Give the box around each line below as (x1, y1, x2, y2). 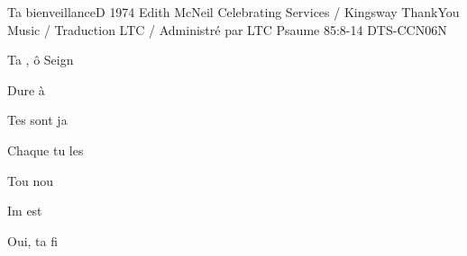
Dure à (7, 80, 45, 99)
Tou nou (7, 171, 53, 190)
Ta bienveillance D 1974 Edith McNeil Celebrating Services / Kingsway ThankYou (7, 3, 460, 21)
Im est (7, 201, 42, 220)
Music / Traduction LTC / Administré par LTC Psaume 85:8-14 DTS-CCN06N (7, 20, 447, 39)
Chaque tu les (7, 140, 84, 159)
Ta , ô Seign (7, 50, 74, 69)
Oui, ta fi (7, 231, 59, 250)
